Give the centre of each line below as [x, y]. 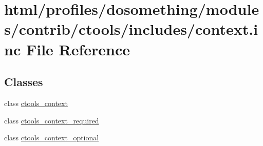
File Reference [78, 49]
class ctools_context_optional [52, 138]
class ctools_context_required [52, 120]
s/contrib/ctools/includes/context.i [131, 29]
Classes [24, 82]
